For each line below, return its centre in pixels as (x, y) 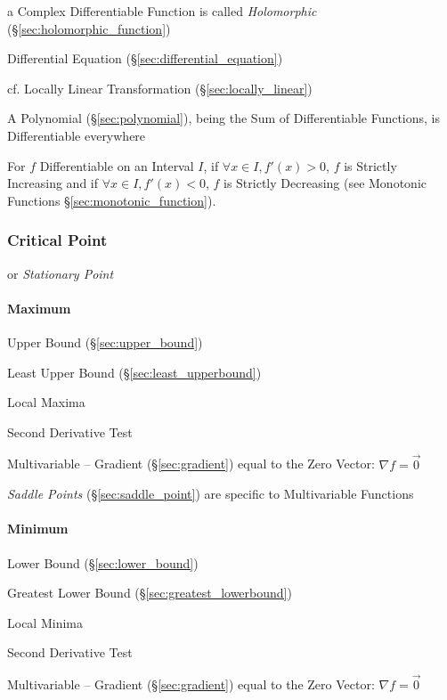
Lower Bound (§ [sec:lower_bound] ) (103, 562)
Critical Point (57, 240)
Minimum (38, 529)
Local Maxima (46, 402)
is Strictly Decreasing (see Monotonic (325, 183)
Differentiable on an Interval (117, 165)
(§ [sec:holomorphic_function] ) (89, 28)
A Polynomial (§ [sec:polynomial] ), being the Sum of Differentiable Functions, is (224, 118)
